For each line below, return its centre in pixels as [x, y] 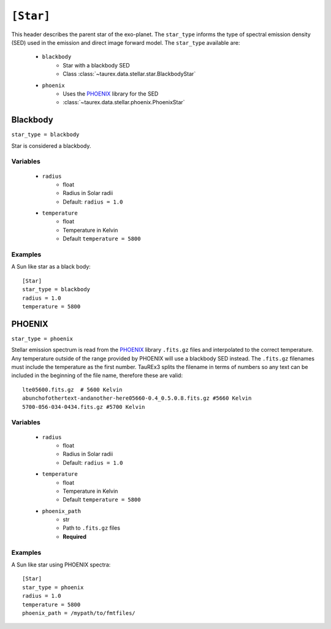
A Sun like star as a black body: [51, 267]
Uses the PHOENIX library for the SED [111, 93]
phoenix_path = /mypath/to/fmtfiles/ [79, 613]
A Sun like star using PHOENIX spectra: [61, 565]
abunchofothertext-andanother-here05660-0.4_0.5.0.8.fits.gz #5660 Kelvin [137, 398]
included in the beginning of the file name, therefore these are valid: [97, 375]
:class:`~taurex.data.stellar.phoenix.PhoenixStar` [124, 102]
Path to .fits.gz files [92, 528]
